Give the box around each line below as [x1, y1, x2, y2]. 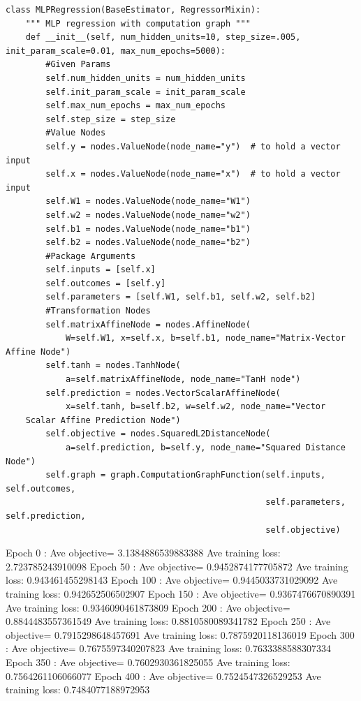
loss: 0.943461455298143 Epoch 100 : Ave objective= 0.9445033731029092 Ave [6, 573, 338, 587]
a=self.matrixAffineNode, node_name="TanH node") [65, 374, 301, 385]
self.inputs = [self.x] [45, 265, 156, 275]
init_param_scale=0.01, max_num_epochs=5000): [6, 45, 226, 56]
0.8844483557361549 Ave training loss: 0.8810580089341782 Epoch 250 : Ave [6, 614, 331, 628]
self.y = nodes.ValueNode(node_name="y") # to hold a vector [45, 141, 341, 152]
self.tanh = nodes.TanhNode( [45, 360, 181, 371]
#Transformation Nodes [45, 306, 151, 316]
